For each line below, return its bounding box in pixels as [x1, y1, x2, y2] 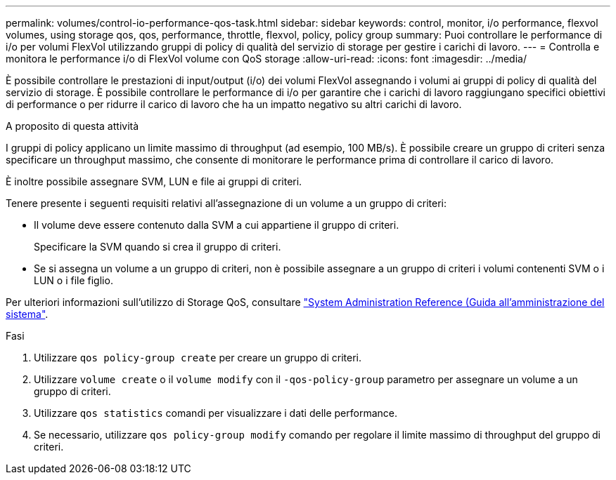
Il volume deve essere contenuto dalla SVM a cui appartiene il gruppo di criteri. [34, 219, 399, 231]
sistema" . [6, 308, 49, 320]
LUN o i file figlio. [34, 274, 113, 286]
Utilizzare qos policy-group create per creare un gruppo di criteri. [34, 352, 361, 364]
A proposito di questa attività [6, 120, 139, 132]
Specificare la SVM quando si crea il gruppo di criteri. [34, 241, 281, 253]
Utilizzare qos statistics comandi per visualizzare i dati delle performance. [34, 407, 398, 419]
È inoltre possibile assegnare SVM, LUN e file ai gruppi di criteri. [6, 175, 302, 187]
